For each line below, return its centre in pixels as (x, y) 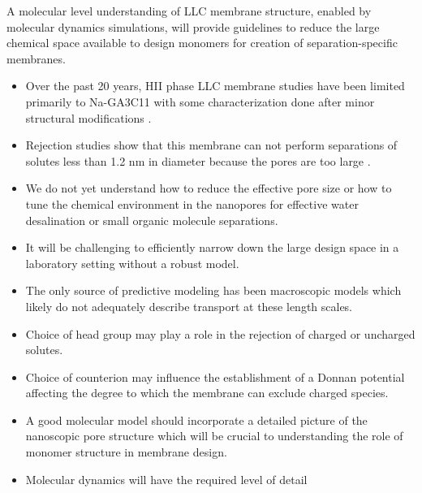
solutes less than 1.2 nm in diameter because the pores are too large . (198, 160)
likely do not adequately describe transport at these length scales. (189, 306)
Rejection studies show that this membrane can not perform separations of (211, 145)
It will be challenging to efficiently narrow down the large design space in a (212, 247)
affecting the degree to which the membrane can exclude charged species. (207, 393)
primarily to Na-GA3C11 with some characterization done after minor (200, 101)
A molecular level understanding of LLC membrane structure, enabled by (189, 11)
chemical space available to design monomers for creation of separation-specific (202, 43)
